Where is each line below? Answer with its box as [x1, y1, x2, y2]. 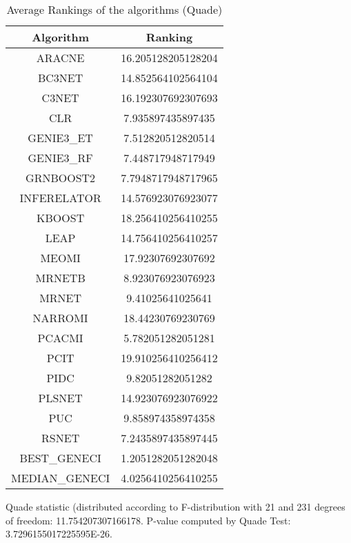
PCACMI [37, 330, 83, 346]
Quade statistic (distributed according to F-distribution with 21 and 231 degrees [6, 500, 345, 513]
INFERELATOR [19, 190, 101, 206]
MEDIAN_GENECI [11, 470, 110, 486]
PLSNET [38, 390, 83, 406]
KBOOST [37, 210, 85, 226]
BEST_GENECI [19, 450, 101, 466]
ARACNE [36, 50, 85, 66]
